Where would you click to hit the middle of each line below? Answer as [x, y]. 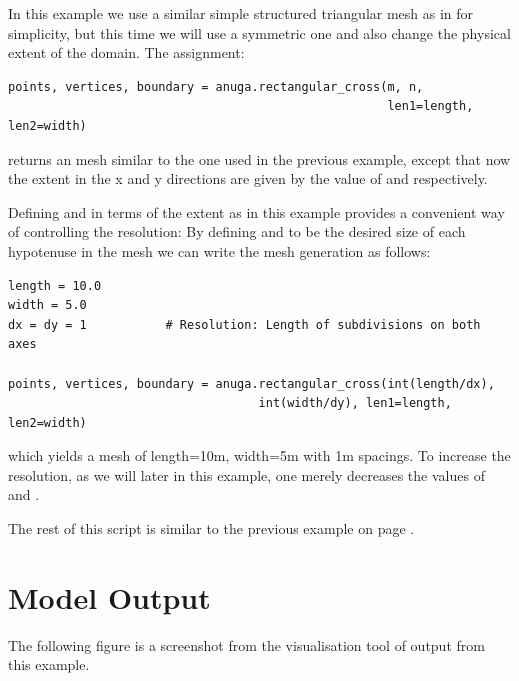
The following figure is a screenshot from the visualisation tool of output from [246, 644]
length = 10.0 [55, 285]
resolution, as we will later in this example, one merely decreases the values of [246, 474]
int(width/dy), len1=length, [355, 403]
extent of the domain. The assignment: [126, 52]
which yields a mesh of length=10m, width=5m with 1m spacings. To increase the [259, 455]
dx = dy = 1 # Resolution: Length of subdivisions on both [244, 324]
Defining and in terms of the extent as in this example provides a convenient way [256, 211]
